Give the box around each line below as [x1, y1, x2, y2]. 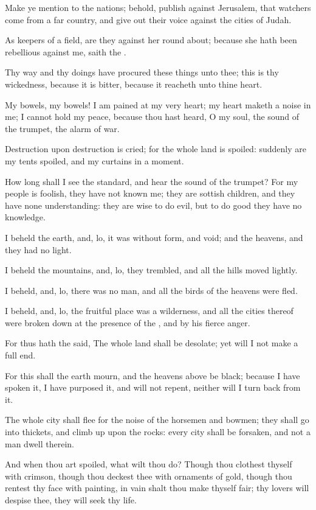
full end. [5, 349, 36, 362]
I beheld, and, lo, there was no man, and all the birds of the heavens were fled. [5, 284, 298, 296]
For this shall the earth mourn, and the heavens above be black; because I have [5, 369, 300, 382]
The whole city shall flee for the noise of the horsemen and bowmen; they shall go [5, 413, 309, 426]
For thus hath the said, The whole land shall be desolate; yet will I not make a [5, 337, 298, 349]
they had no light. [5, 243, 72, 256]
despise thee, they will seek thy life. [5, 494, 137, 506]
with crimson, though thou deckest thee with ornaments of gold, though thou [5, 469, 292, 482]
